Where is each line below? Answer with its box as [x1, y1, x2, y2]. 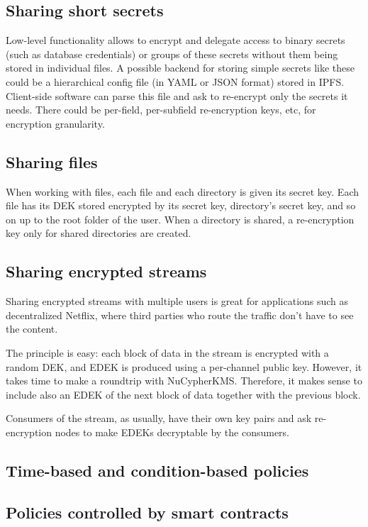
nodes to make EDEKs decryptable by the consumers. [55, 424, 290, 439]
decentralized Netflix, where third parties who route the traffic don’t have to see [6, 307, 354, 322]
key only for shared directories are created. [6, 226, 191, 240]
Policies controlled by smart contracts [6, 501, 289, 523]
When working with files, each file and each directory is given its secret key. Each [6, 184, 359, 199]
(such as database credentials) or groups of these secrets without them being [6, 46, 338, 61]
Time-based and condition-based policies [6, 459, 309, 481]
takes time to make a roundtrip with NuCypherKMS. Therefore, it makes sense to [6, 373, 362, 388]
